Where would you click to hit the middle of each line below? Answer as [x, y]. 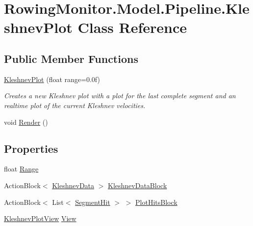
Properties [31, 148]
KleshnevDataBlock [138, 185]
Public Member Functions [71, 58]
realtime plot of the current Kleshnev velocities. [75, 105]
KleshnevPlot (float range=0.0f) [52, 79]
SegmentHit [93, 202]
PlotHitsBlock [156, 202]
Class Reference [132, 27]
